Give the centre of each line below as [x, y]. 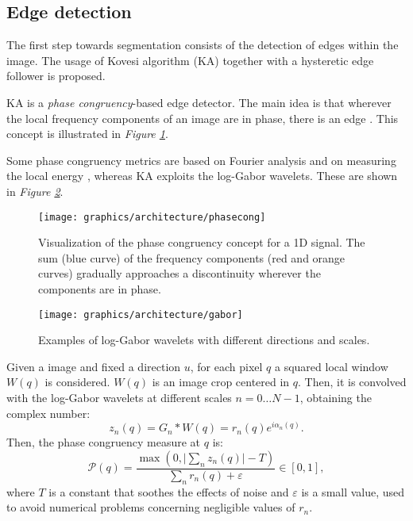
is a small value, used [353, 491]
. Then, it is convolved [352, 382]
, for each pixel [226, 366]
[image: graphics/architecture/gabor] [141, 314]
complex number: [48, 413]
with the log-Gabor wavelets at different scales [119, 398]
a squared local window [331, 366]
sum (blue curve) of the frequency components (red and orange [192, 257]
